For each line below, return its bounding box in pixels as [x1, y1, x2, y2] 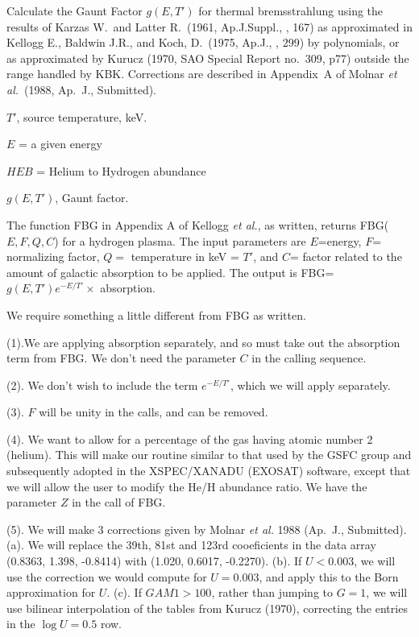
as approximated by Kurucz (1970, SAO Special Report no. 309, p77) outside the [6, 49, 409, 66]
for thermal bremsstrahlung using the [198, 2, 384, 19]
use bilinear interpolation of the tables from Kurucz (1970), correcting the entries [6, 599, 408, 616]
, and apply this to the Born [259, 568, 399, 585]
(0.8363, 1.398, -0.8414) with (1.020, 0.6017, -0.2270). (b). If [6, 552, 302, 569]
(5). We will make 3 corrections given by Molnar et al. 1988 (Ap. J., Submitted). [6, 520, 407, 537]
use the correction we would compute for [6, 568, 207, 585]
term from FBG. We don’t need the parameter [6, 350, 236, 366]
